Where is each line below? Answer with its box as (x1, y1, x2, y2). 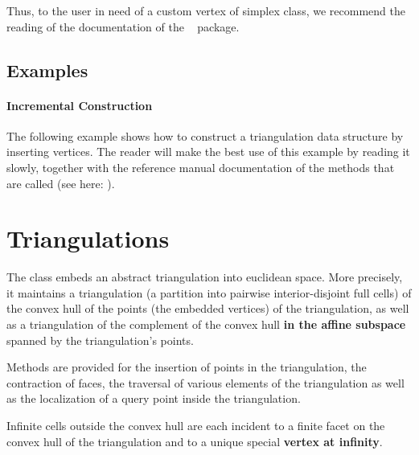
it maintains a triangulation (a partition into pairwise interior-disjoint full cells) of (6, 284, 412, 301)
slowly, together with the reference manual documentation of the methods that (6, 158, 395, 175)
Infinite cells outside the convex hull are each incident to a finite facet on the (6, 417, 385, 434)
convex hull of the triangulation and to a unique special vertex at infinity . (6, 432, 383, 449)
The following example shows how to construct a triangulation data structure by (6, 127, 404, 144)
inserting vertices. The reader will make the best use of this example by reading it (6, 143, 410, 160)
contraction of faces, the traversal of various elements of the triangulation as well (6, 374, 405, 391)
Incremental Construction (6, 96, 153, 113)
